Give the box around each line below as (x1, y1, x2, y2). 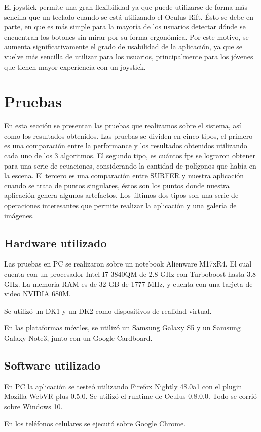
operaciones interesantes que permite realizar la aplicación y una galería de (4, 200, 237, 211)
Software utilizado (4, 357, 101, 373)
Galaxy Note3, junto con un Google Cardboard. (4, 332, 153, 343)
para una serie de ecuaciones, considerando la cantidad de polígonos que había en (4, 160, 256, 171)
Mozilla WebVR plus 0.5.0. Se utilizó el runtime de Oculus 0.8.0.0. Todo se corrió (4, 391, 257, 402)
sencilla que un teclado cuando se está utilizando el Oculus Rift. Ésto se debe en (4, 11, 253, 22)
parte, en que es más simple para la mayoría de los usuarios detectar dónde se (4, 21, 246, 32)
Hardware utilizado (4, 235, 107, 250)
